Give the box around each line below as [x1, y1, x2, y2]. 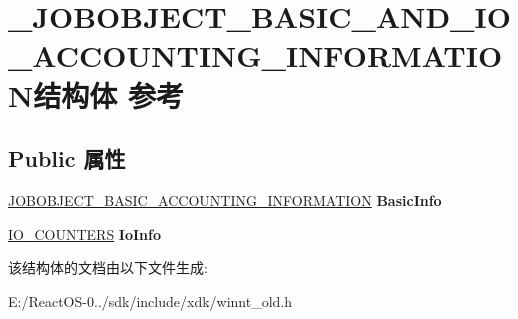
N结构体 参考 [8, 74, 184, 115]
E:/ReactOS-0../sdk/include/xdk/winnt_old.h [8, 290, 293, 311]
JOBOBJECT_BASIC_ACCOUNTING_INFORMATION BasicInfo [8, 189, 442, 210]
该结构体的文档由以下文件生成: [8, 257, 208, 278]
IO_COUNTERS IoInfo [8, 223, 162, 244]
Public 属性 [8, 143, 126, 174]
